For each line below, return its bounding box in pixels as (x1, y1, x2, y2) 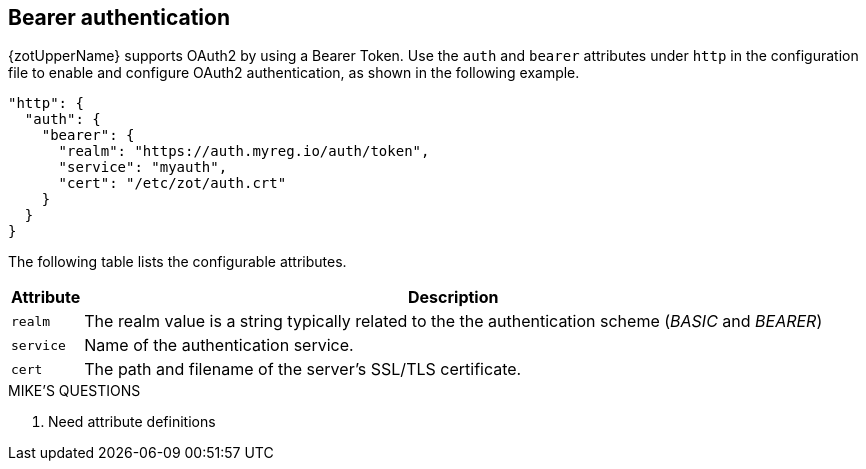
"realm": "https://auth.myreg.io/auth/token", (58, 143, 430, 160)
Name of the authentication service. (84, 335, 354, 356)
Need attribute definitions (48, 413, 216, 431)
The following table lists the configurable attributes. (8, 253, 347, 271)
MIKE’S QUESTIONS (8, 382, 141, 400)
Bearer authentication (8, 5, 231, 30)
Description (408, 287, 499, 308)
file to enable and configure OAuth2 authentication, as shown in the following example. (8, 64, 580, 82)
